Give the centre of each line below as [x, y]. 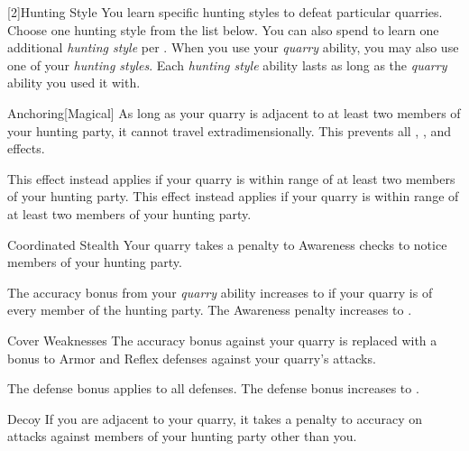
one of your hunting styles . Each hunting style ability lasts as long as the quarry [227, 64]
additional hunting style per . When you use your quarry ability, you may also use [233, 47]
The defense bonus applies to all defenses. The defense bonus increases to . [213, 388]
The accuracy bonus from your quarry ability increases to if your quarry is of [220, 292]
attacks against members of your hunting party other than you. [182, 436]
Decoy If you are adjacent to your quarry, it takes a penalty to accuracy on [215, 418]
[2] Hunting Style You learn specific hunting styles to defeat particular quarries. [225, 12]
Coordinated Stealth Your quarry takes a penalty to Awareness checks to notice [227, 244]
